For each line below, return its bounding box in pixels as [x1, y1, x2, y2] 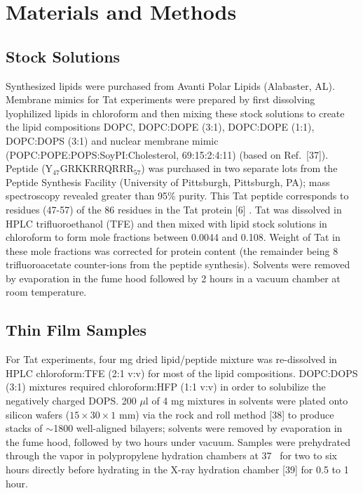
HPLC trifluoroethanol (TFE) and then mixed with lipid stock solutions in [6, 216, 327, 230]
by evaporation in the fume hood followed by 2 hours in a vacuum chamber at [6, 270, 341, 285]
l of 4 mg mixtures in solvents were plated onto [145, 393, 348, 408]
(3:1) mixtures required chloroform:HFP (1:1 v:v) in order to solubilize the [6, 379, 326, 394]
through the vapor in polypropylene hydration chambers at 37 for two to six [6, 448, 337, 463]
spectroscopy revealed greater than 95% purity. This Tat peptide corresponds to [6, 188, 349, 203]
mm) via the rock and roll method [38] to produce [118, 407, 334, 421]
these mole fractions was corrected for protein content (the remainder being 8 [6, 243, 338, 258]
